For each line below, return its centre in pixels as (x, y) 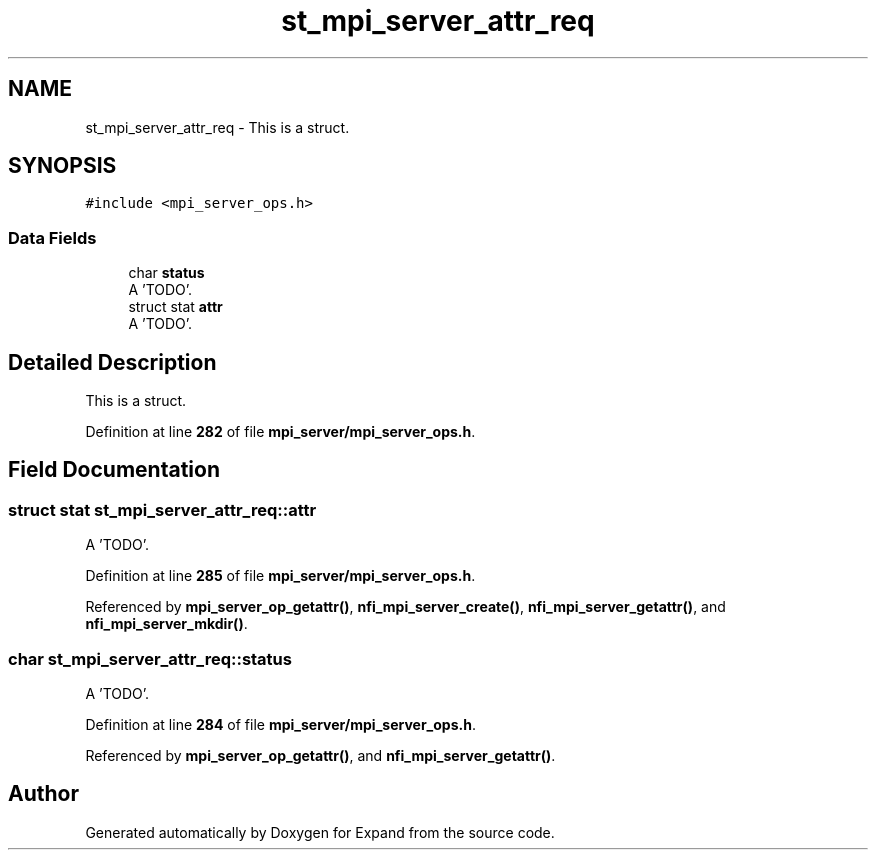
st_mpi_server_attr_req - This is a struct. (217, 127)
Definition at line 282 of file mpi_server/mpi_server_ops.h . (280, 432)
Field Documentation (114, 470)
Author (43, 794)
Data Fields (52, 237)
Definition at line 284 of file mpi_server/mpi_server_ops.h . (280, 724)
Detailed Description (112, 362)
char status (166, 273)
